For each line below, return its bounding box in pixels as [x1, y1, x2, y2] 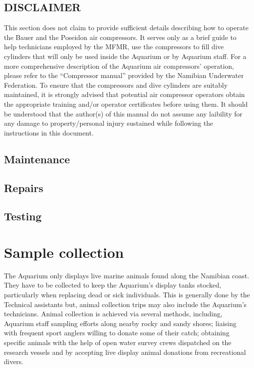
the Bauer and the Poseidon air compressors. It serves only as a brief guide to [4, 32, 236, 42]
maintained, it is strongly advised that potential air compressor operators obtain [4, 89, 245, 99]
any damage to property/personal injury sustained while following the [4, 118, 213, 128]
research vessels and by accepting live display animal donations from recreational [4, 347, 246, 357]
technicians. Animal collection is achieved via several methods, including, [4, 309, 223, 319]
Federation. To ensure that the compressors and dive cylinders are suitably [4, 79, 228, 90]
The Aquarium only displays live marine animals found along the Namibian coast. [4, 270, 250, 280]
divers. [4, 356, 23, 367]
